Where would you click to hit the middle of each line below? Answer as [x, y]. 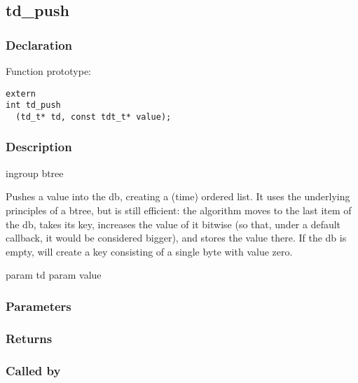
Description [39, 147]
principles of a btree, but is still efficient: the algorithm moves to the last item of [179, 210]
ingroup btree [35, 173]
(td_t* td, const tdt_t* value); [94, 117]
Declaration [39, 44]
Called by [33, 370]
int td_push [33, 105]
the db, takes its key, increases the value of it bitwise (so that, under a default [173, 224]
